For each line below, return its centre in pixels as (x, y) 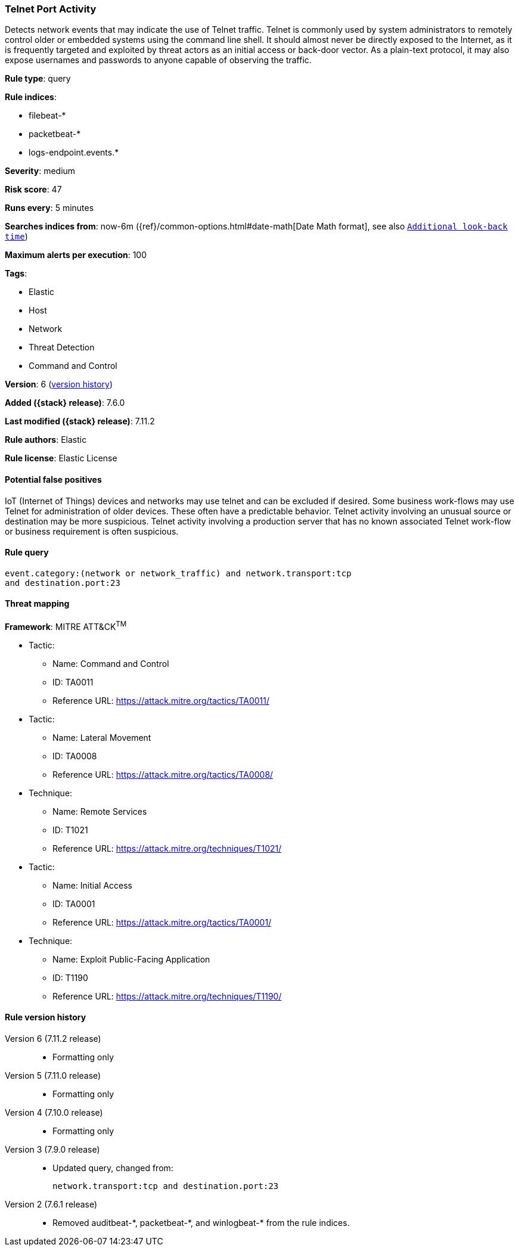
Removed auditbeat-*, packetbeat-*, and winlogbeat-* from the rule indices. (201, 1222)
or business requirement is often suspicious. (92, 531)
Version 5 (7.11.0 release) (53, 1075)
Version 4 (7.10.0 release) (54, 1112)
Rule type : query (38, 79)
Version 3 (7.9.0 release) (52, 1149)
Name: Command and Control (111, 663)
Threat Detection (62, 347)
